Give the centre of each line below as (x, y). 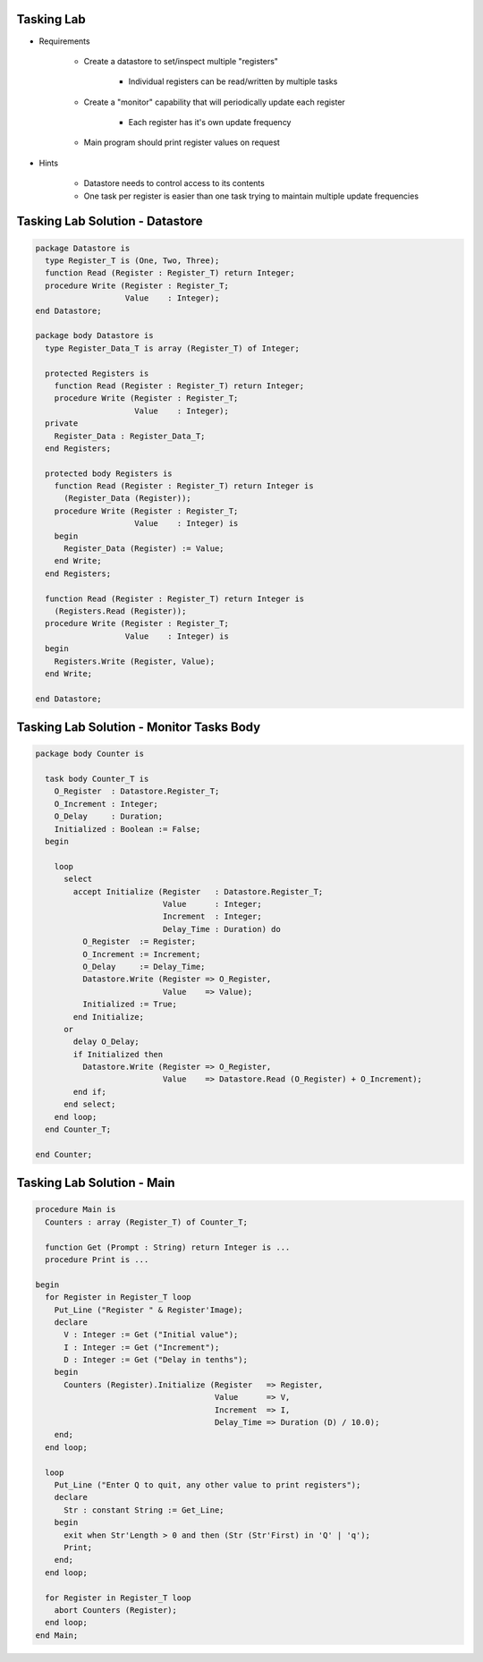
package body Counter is (90, 754)
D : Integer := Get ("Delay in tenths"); (156, 1360)
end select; (90, 1104)
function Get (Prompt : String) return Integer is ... (168, 1247)
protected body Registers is (109, 473)
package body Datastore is (94, 336)
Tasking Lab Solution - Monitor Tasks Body (139, 728)
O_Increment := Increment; (141, 954)
